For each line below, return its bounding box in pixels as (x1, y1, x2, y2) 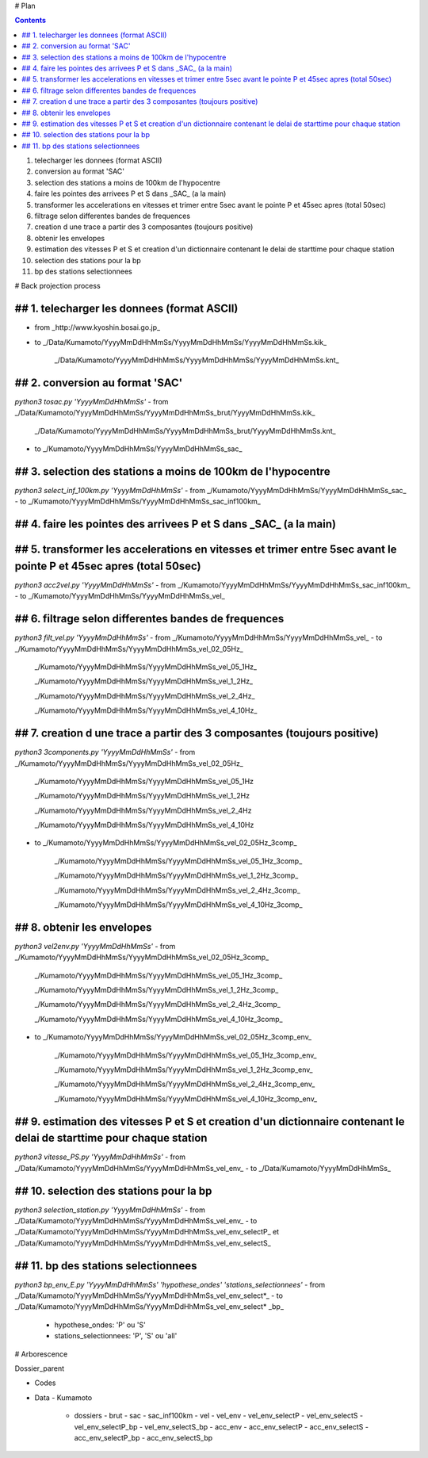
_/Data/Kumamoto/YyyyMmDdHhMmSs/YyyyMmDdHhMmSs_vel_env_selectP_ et (14, 1227, 280, 1237)
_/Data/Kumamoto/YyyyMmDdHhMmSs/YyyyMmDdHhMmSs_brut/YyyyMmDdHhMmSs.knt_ (34, 426, 336, 435)
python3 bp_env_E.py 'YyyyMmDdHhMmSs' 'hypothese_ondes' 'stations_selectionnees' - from (14, 1280, 325, 1289)
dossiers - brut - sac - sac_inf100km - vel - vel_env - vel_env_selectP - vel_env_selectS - (74, 1411, 364, 1421)
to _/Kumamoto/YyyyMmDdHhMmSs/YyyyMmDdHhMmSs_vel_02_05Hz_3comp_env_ (34, 1032, 312, 1042)
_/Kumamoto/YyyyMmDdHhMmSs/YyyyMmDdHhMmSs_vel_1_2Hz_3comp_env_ (54, 1065, 313, 1074)
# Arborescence (14, 1349, 68, 1359)
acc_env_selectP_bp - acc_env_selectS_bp (74, 1433, 213, 1442)
